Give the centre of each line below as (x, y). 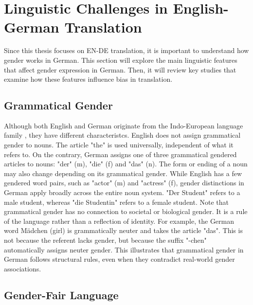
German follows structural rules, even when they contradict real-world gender (119, 259)
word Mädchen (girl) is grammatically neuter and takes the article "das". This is (123, 230)
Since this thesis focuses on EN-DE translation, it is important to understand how (126, 50)
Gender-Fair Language (61, 295)
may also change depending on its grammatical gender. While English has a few (123, 173)
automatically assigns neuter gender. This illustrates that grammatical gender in (124, 249)
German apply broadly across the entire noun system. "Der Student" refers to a (122, 192)
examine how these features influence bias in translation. (88, 79)
